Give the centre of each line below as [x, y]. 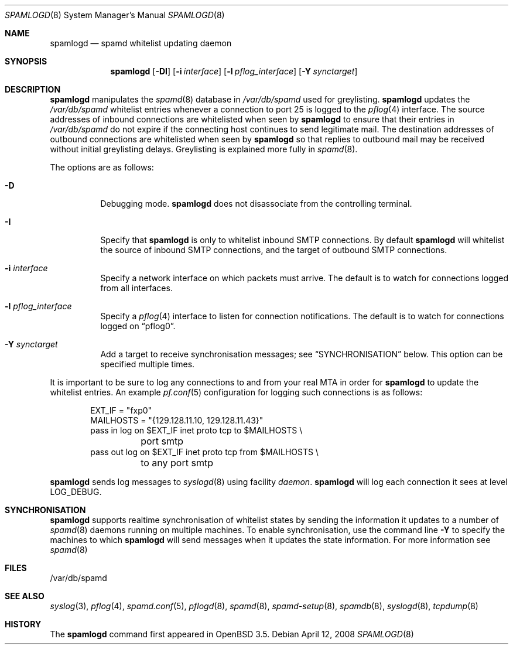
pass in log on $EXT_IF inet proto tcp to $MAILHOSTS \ [196, 430]
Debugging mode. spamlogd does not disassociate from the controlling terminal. [256, 204]
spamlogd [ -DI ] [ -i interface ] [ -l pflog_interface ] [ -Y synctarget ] [234, 71]
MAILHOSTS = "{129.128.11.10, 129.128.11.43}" [177, 420]
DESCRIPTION [33, 89]
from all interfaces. [136, 288]
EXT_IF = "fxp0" [121, 410]
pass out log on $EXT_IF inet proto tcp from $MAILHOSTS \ [204, 452]
